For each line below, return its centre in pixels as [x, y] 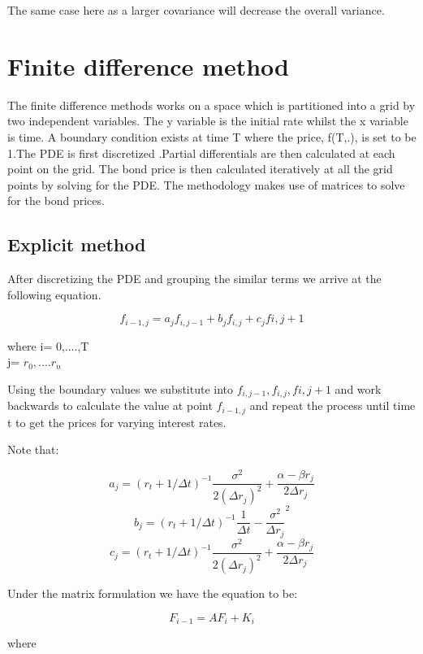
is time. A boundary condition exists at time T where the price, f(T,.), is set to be [212, 136]
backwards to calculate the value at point [110, 405]
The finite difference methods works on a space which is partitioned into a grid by [211, 105]
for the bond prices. [56, 201]
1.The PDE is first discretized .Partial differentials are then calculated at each [201, 153]
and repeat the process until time [332, 405]
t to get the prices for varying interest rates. [117, 422]
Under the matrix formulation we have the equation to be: [153, 593]
